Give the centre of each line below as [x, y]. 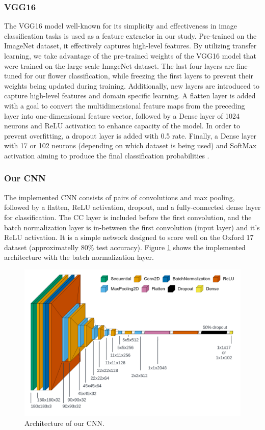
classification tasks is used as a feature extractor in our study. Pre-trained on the [130, 35]
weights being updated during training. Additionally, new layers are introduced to [132, 85]
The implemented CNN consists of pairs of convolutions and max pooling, [120, 197]
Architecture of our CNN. [64, 423]
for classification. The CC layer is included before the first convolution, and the [128, 217]
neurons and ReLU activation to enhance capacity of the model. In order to [122, 126]
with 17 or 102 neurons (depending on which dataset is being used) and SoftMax [130, 145]
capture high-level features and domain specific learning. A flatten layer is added [130, 96]
